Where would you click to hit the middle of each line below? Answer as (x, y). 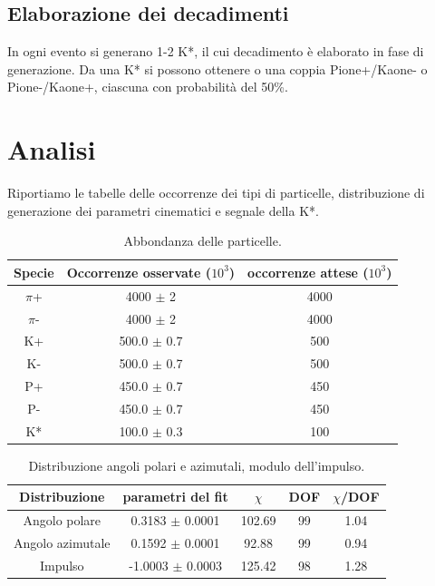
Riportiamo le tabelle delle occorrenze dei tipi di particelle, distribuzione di (216, 193)
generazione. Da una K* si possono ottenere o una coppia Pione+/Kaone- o (217, 68)
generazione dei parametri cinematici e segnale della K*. (163, 210)
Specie (34, 272)
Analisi (52, 149)
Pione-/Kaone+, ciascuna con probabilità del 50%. (148, 87)
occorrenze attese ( (308, 272)
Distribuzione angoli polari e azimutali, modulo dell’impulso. (197, 465)
